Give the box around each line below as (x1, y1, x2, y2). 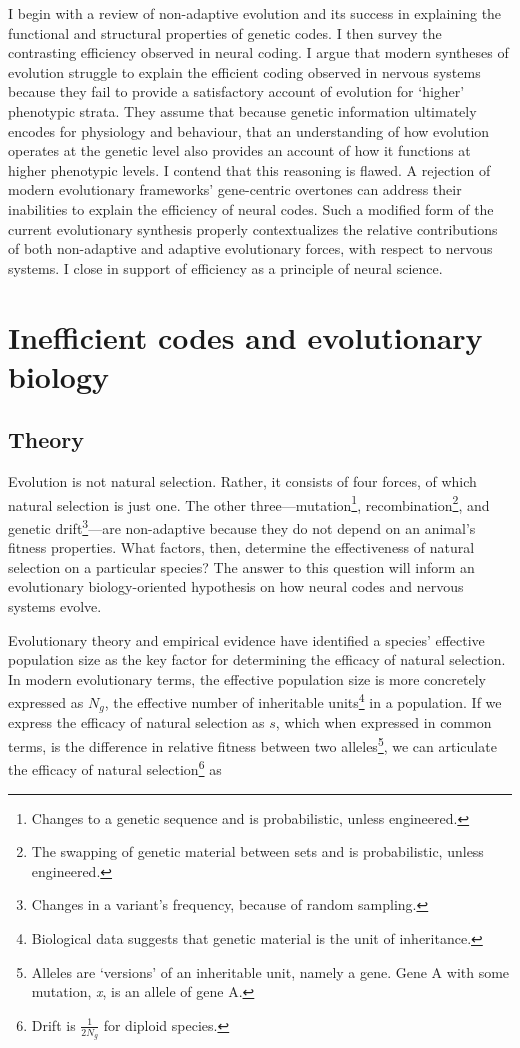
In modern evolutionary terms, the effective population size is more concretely (8, 668, 486, 689)
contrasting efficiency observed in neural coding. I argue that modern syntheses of (8, 42, 509, 63)
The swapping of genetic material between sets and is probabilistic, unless (31, 841, 484, 862)
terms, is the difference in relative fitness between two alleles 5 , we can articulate (8, 733, 497, 756)
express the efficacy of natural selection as (8, 712, 265, 733)
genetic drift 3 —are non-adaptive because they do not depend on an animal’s (8, 514, 476, 538)
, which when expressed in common (275, 712, 492, 733)
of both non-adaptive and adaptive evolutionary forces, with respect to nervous (8, 238, 493, 259)
